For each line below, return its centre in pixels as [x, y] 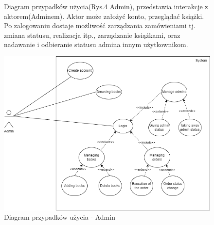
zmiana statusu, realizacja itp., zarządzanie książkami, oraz [92, 35]
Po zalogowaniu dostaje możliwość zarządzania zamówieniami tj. [100, 25]
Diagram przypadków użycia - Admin [60, 217]
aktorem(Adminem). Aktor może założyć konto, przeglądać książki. [104, 16]
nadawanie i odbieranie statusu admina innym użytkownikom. [96, 44]
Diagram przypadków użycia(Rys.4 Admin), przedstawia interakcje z [106, 6]
